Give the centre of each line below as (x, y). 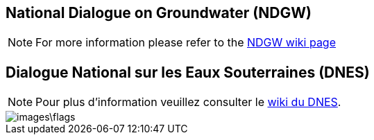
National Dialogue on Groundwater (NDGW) (159, 13)
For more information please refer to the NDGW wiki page (186, 43)
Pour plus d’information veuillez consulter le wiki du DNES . (188, 102)
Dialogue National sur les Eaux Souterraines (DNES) (188, 72)
